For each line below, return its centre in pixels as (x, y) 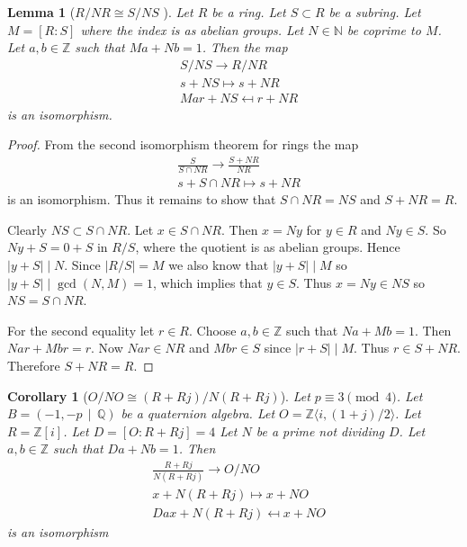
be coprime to (384, 29)
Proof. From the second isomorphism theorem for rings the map (183, 144)
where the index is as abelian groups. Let (192, 29)
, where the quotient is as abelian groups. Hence (268, 247)
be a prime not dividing (320, 430)
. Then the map (245, 47)
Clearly (27, 229)
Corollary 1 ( (48, 395)
